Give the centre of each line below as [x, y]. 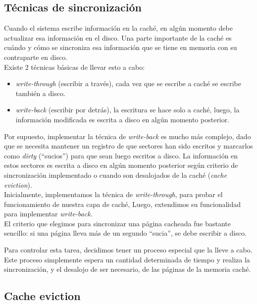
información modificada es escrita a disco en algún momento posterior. [123, 119]
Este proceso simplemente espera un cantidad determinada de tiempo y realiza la [127, 259]
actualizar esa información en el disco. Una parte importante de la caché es [118, 37]
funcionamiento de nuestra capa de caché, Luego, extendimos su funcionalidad [123, 204]
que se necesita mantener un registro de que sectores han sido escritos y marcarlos [128, 146]
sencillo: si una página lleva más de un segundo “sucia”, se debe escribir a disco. [125, 233]
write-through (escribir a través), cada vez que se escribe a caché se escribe [128, 83]
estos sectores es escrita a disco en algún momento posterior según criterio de [121, 165]
